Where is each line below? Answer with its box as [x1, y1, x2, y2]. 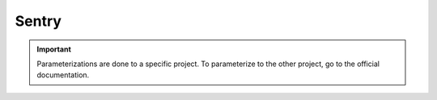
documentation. [36, 70, 90, 80]
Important [36, 44, 72, 54]
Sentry [15, 12, 62, 30]
